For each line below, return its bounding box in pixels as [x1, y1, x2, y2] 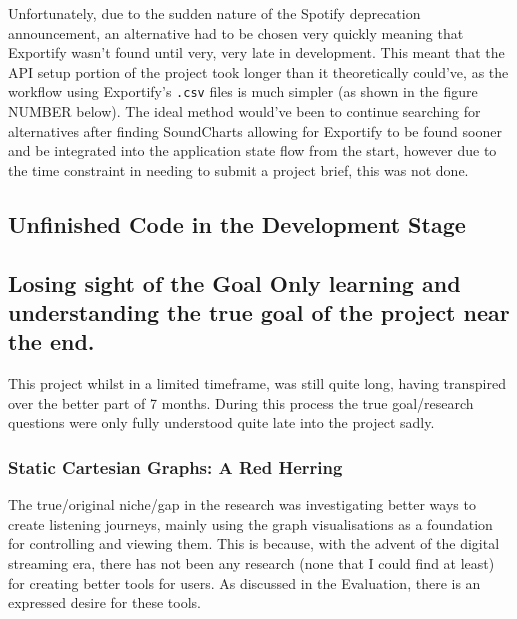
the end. [8, 326, 95, 357]
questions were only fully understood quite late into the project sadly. [8, 412, 435, 433]
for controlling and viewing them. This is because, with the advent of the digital [8, 533, 500, 554]
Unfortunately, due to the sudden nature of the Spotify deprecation [8, 3, 421, 23]
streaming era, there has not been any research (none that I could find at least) [8, 552, 495, 573]
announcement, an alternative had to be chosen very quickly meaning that [8, 22, 464, 43]
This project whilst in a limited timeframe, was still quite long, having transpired [8, 373, 506, 394]
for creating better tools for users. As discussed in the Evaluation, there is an [8, 572, 481, 593]
